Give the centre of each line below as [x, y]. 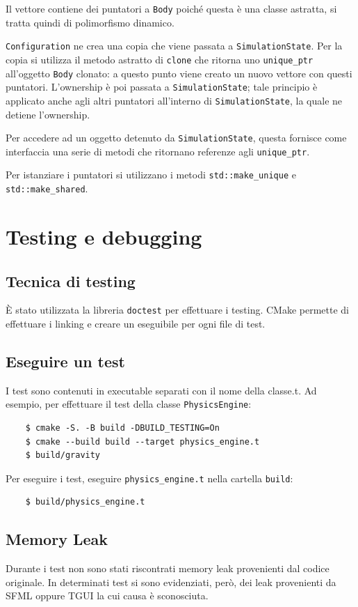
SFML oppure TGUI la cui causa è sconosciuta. [107, 596]
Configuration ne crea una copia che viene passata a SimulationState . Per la [174, 46]
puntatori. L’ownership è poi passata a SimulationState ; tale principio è [162, 87]
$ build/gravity [63, 455]
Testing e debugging [104, 236]
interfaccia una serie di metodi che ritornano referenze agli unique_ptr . [158, 151]
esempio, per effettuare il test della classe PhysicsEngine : [129, 404]
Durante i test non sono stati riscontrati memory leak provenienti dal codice [168, 568]
